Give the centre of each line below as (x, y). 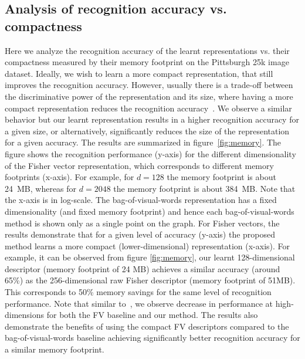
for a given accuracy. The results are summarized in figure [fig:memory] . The (143, 142)
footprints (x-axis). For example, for (70, 177)
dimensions (25, 315)
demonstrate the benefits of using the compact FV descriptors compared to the (147, 326)
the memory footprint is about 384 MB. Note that (204, 188)
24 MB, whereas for (41, 188)
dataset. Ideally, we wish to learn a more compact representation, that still (139, 73)
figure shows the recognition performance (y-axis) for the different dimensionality (150, 153)
